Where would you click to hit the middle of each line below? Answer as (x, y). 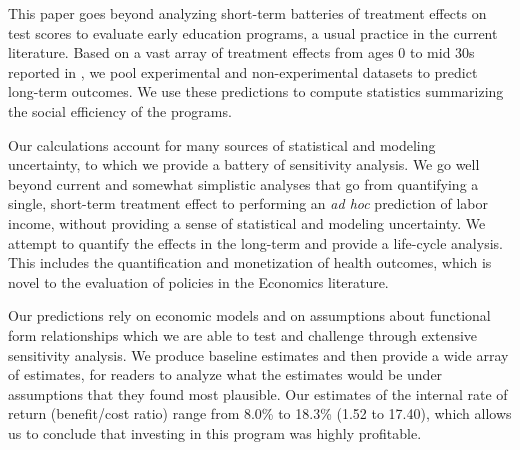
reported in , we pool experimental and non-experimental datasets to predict (243, 71)
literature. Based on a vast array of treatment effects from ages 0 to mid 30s (241, 52)
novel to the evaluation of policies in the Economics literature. (198, 281)
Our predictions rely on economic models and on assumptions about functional (249, 315)
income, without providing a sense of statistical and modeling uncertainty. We (247, 222)
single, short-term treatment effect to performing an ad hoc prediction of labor (248, 203)
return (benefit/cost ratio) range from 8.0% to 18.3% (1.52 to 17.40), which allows (260, 413)
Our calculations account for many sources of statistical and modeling (222, 144)
